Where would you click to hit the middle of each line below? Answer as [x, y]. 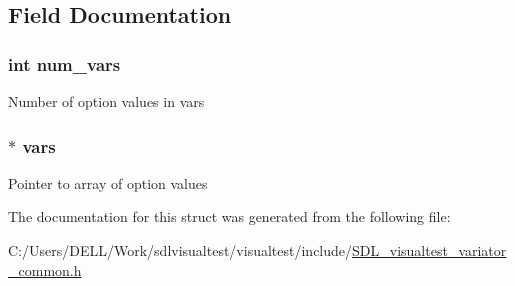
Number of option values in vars [106, 101]
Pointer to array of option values [108, 182]
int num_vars [64, 63]
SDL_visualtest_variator [429, 250]
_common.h [45, 269]
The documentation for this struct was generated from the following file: [229, 216]
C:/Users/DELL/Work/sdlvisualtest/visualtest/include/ [180, 250]
